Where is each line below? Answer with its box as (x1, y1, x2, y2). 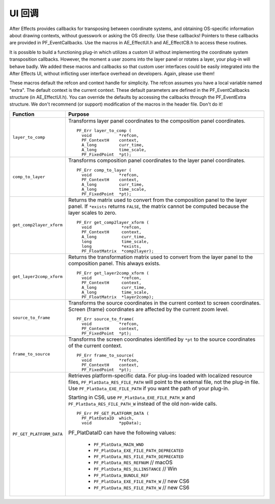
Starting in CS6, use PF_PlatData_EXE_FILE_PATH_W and (68, 393, 196, 400)
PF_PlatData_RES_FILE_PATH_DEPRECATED (93, 454, 184, 459)
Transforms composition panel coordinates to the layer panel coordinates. (68, 157, 245, 164)
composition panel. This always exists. (68, 260, 160, 267)
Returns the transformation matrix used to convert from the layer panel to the (68, 253, 253, 260)
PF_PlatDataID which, (81, 415, 134, 421)
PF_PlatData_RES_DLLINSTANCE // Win (93, 465, 177, 472)
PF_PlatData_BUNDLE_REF (93, 472, 149, 478)
